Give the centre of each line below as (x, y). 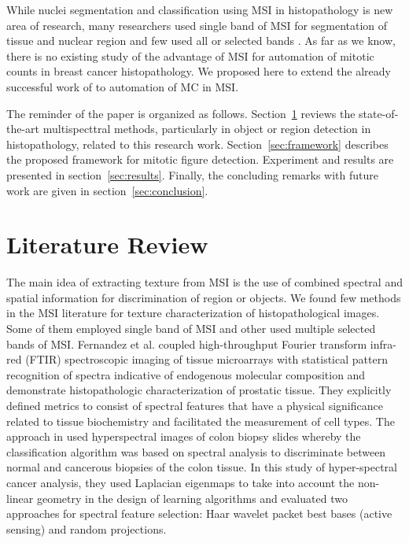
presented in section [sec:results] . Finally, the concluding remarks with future (193, 174)
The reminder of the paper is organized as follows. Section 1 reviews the (181, 113)
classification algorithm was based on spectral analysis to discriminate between (196, 451)
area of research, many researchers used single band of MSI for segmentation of (197, 25)
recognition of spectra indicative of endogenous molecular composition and (186, 374)
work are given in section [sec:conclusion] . (107, 190)
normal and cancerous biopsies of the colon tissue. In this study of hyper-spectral (202, 467)
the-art (23, 129)
